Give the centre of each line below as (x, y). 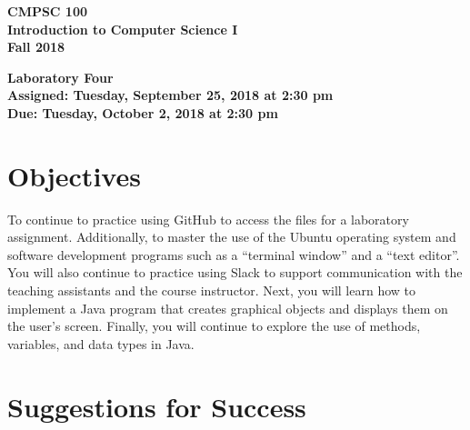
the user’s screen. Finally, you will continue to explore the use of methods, (214, 326)
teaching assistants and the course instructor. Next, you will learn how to (211, 290)
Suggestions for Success (157, 406)
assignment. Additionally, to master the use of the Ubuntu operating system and (232, 237)
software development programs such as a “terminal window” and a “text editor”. (234, 254)
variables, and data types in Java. (101, 343)
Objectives (74, 175)
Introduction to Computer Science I (123, 29)
